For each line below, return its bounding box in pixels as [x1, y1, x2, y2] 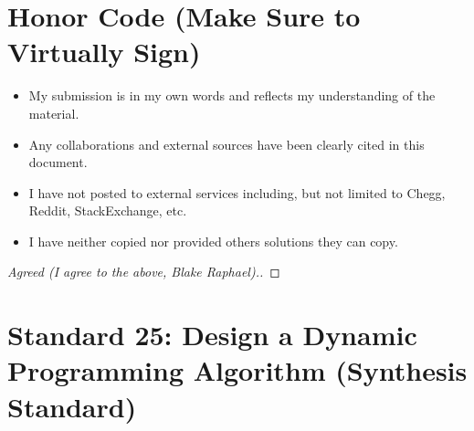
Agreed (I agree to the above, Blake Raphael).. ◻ [7, 262, 280, 281]
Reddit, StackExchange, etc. [28, 201, 187, 220]
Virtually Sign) [7, 33, 201, 70]
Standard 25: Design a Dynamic [7, 316, 417, 353]
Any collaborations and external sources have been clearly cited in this [28, 134, 425, 153]
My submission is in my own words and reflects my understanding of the [28, 86, 436, 105]
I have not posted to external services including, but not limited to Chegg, [28, 183, 446, 202]
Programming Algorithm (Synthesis [7, 352, 468, 389]
